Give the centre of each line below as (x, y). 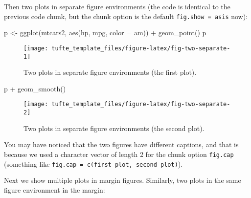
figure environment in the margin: (55, 189)
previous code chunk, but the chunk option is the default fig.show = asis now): (126, 16)
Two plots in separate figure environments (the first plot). (110, 72)
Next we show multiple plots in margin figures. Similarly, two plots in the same (123, 180)
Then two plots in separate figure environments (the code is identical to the (117, 6)
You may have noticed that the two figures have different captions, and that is (121, 144)
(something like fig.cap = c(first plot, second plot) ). (93, 164)
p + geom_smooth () (35, 88)
